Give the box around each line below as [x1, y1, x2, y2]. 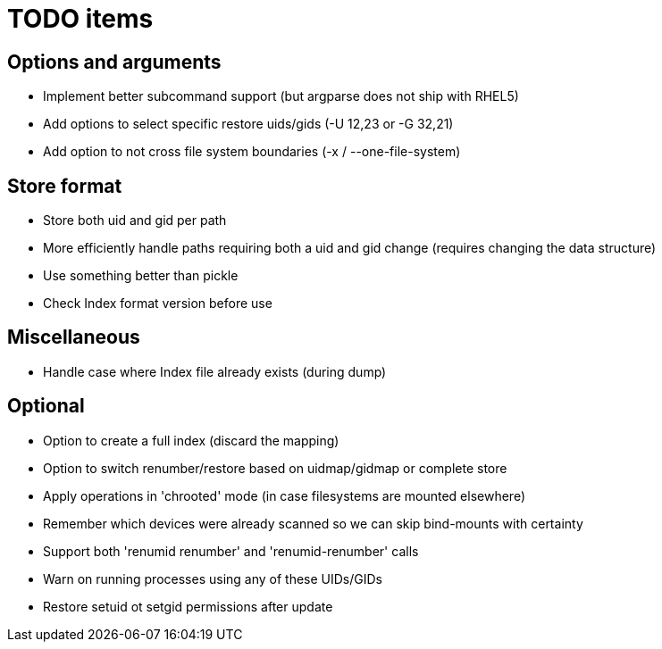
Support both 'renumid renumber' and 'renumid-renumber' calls [43, 543, 419, 559]
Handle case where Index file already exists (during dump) [43, 363, 387, 379]
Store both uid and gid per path [43, 212, 227, 229]
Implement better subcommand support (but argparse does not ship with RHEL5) [43, 88, 519, 104]
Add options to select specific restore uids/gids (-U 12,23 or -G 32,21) [43, 116, 454, 132]
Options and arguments [7, 50, 222, 73]
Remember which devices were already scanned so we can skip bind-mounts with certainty [43, 515, 583, 531]
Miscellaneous [7, 326, 140, 349]
